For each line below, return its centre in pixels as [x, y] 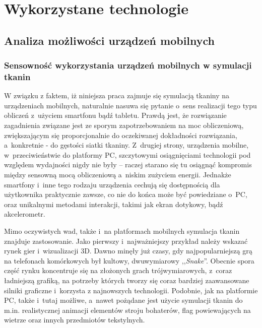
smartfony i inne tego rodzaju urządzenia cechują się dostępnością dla [112, 184]
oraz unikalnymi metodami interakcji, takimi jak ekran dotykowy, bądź [114, 204]
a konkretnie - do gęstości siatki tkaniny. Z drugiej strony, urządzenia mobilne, [126, 145]
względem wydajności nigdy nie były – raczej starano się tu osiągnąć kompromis [128, 165]
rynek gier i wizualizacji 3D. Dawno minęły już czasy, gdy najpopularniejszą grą [128, 251]
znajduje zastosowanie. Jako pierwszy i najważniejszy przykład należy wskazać [126, 241]
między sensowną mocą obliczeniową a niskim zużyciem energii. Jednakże [118, 175]
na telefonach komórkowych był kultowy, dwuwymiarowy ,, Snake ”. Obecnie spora [129, 260]
